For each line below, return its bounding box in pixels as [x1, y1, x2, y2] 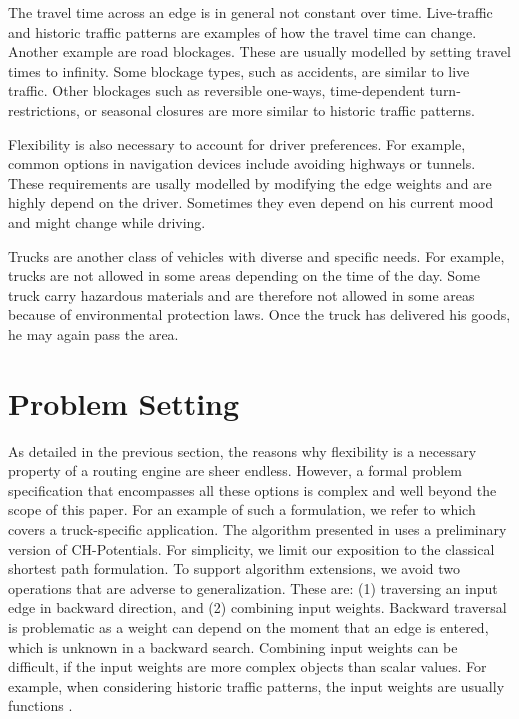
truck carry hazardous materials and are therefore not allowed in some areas [8, 284, 475, 305]
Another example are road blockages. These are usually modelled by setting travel [8, 41, 511, 62]
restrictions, [8, 99, 80, 120]
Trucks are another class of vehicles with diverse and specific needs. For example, [8, 245, 505, 266]
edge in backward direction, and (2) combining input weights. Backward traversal [8, 597, 507, 618]
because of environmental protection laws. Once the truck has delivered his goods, [8, 304, 511, 325]
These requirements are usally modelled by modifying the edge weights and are [8, 172, 492, 193]
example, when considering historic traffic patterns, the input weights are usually [8, 675, 505, 696]
